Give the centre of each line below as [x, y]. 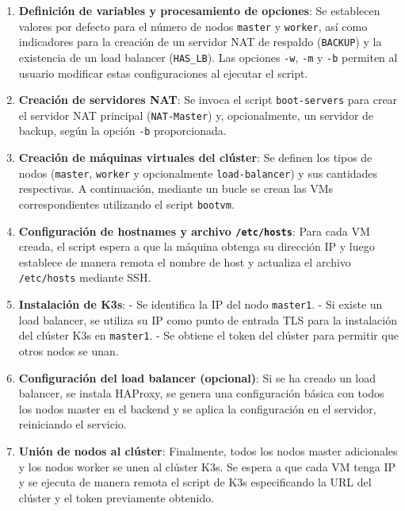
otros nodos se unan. [69, 351]
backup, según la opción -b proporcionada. [122, 131]
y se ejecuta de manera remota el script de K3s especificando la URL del [195, 482]
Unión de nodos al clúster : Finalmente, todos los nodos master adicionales [208, 451]
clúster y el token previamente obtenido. [117, 497]
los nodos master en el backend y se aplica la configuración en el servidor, [197, 408]
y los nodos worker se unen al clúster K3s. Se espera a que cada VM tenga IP [207, 466]
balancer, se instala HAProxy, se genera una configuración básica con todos [201, 393]
